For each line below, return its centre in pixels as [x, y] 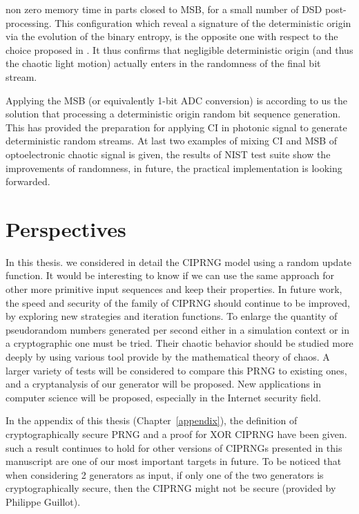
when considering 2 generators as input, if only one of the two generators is [165, 474]
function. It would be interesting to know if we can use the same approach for [170, 275]
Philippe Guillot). [43, 501]
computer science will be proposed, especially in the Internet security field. [164, 397]
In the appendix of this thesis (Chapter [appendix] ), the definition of [152, 420]
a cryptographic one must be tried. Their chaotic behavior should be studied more [179, 343]
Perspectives [66, 228]
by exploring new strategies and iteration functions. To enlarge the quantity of [172, 316]
